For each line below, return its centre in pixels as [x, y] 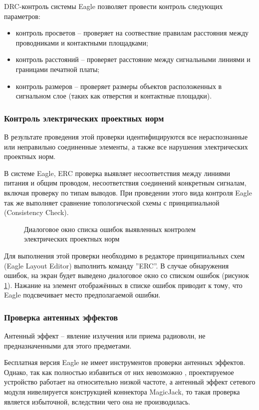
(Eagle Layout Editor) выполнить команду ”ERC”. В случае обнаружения [117, 265]
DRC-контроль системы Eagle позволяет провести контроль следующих [114, 6]
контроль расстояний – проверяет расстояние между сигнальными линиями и [133, 59]
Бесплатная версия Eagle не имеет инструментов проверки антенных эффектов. [125, 362]
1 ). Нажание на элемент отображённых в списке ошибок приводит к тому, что [123, 285]
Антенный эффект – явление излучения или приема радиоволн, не [105, 336]
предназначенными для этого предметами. [68, 345]
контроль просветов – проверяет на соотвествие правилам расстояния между [132, 33]
